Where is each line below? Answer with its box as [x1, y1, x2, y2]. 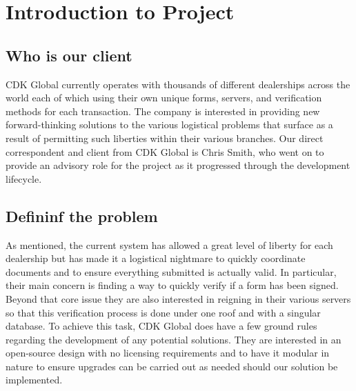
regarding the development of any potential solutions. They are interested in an [6, 332, 342, 346]
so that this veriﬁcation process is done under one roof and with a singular [6, 305, 321, 319]
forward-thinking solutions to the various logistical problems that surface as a [6, 117, 333, 132]
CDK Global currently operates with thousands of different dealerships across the [6, 77, 350, 91]
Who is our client [6, 44, 132, 66]
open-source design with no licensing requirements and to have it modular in [6, 345, 330, 360]
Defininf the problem [6, 205, 158, 226]
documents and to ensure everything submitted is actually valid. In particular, [6, 264, 337, 279]
